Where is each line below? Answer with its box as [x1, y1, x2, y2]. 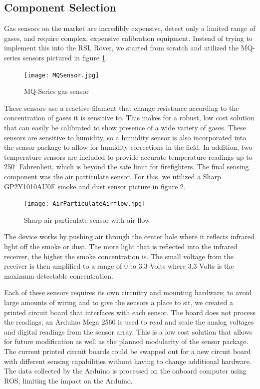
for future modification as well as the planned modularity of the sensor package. [4, 336, 249, 347]
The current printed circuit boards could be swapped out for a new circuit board [4, 346, 251, 356]
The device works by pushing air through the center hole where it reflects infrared [4, 231, 255, 242]
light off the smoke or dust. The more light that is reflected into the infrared [4, 241, 238, 252]
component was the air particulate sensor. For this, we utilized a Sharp [4, 171, 221, 181]
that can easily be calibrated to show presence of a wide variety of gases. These [4, 122, 247, 133]
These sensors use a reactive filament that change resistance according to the [4, 102, 239, 113]
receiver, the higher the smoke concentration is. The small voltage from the [4, 251, 234, 261]
